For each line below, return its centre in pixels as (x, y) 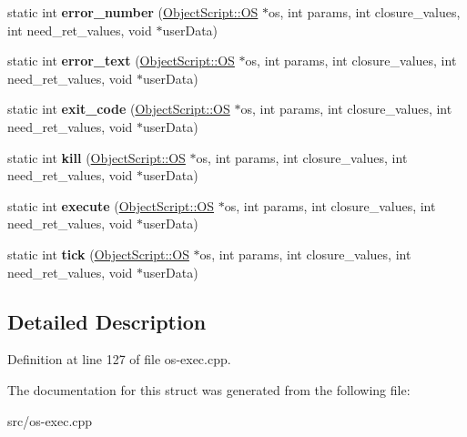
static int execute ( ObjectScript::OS (111, 205)
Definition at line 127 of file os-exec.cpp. (119, 359)
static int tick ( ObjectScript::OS (98, 254)
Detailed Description (107, 321)
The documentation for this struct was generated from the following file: (209, 389)
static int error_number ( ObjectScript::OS (133, 12)
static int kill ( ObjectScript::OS (96, 157)
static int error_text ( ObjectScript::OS (121, 61)
